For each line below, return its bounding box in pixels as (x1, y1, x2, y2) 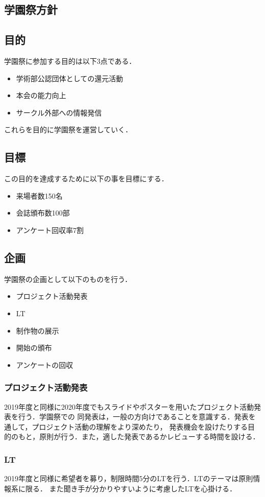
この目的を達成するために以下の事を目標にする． (4, 173, 169, 184)
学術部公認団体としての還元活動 (16, 73, 123, 83)
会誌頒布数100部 (16, 207, 70, 218)
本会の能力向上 (16, 90, 66, 101)
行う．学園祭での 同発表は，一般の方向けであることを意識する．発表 (18, 411, 249, 422)
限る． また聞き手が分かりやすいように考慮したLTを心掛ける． (25, 483, 237, 493)
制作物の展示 (16, 325, 59, 336)
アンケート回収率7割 (16, 224, 84, 235)
